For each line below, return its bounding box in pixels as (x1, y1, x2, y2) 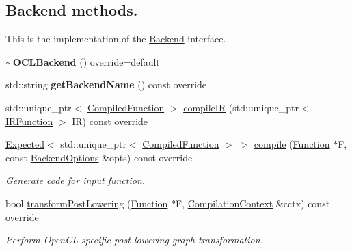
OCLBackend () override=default (12, 54, 160, 68)
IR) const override (72, 114, 148, 128)
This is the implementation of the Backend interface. (5, 31, 226, 46)
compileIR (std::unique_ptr (183, 100, 299, 114)
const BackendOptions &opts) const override (5, 150, 193, 164)
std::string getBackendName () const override (5, 77, 207, 92)
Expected (5, 137, 44, 151)
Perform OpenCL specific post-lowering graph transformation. (5, 233, 263, 247)
